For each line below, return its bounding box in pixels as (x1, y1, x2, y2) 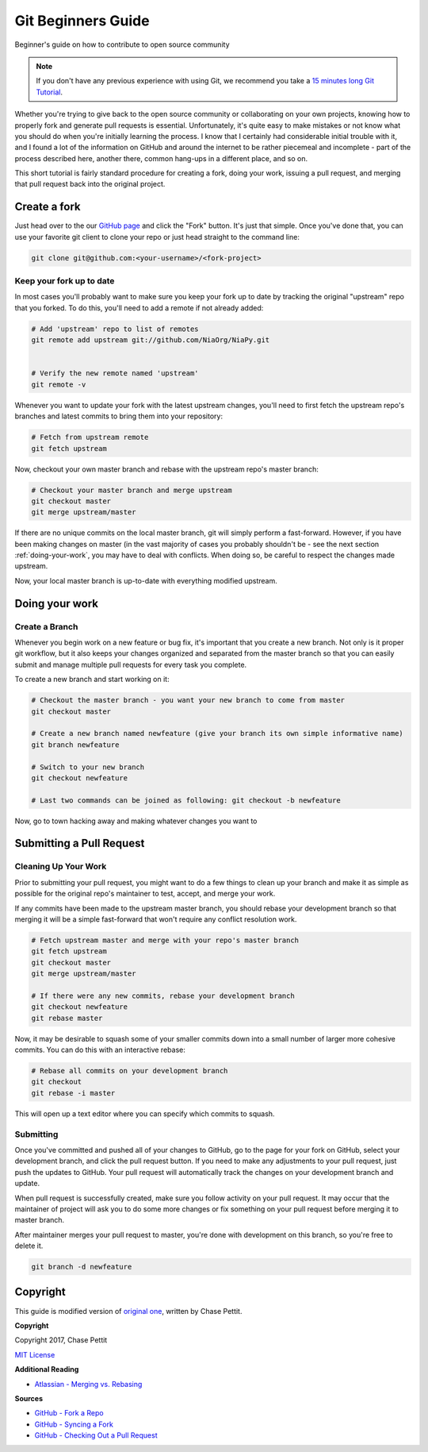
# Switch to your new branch (31, 762, 145, 772)
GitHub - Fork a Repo (34, 1408, 104, 1418)
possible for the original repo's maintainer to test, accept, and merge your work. (14, 889, 276, 899)
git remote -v (31, 379, 86, 389)
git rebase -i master (31, 1088, 116, 1097)
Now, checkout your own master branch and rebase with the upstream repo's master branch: (14, 464, 319, 474)
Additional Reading (14, 1365, 79, 1374)
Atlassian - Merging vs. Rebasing (34, 1379, 143, 1388)
